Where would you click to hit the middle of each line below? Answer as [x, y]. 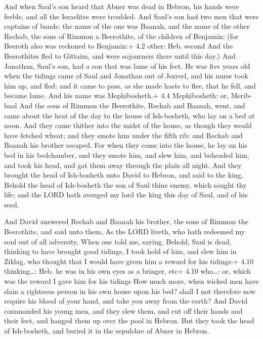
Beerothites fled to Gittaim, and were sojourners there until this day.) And [120, 55]
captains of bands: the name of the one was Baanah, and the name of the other [127, 26]
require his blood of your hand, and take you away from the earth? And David [126, 301]
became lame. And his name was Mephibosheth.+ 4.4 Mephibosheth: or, [117, 95]
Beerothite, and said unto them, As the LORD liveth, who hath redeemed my [125, 231]
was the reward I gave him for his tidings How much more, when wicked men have [131, 281]
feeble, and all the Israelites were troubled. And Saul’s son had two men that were [131, 16]
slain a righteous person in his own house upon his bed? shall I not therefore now [130, 291]
